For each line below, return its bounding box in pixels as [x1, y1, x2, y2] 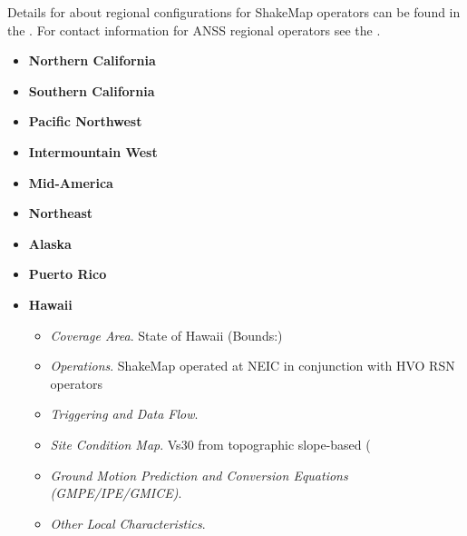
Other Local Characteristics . [50, 513, 206, 532]
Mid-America [28, 173, 113, 192]
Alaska [28, 233, 72, 253]
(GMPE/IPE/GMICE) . [50, 483, 182, 502]
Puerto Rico [28, 264, 107, 283]
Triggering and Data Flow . [50, 404, 199, 423]
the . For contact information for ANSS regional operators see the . [7, 20, 381, 39]
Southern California [28, 81, 155, 100]
